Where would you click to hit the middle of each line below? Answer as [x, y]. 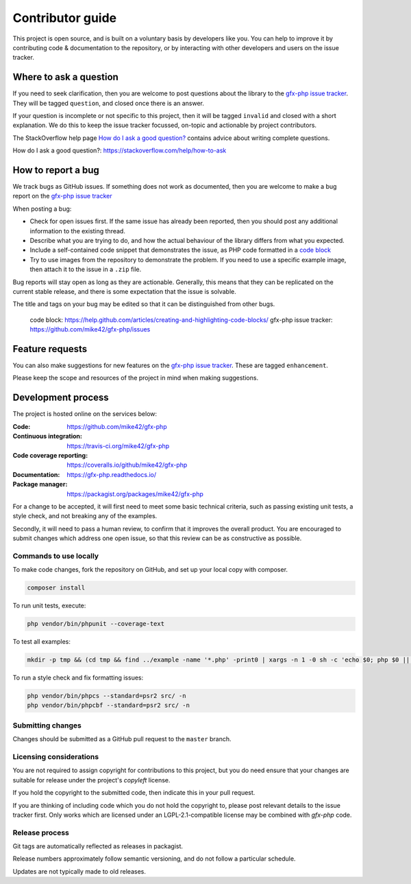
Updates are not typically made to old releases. [79, 871]
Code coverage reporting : [50, 455]
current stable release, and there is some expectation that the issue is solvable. [124, 291]
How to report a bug [56, 170]
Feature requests [50, 349]
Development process [61, 398]
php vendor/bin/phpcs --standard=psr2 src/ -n [107, 696]
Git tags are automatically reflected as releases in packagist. [98, 846]
